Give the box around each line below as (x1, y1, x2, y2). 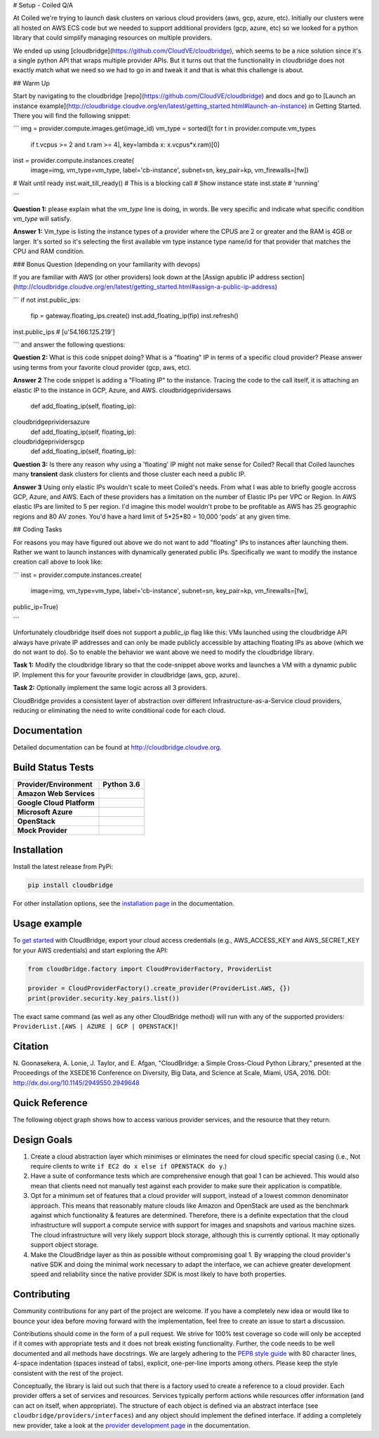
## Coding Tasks (13, 525, 62, 533)
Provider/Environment (17, 779, 93, 789)
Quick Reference (13, 1097, 88, 1109)
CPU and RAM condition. (13, 247, 85, 255)
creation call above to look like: (13, 558, 103, 566)
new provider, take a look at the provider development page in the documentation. (13, 1421, 251, 1430)
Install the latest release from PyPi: (13, 863, 114, 871)
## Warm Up (13, 79, 51, 87)
